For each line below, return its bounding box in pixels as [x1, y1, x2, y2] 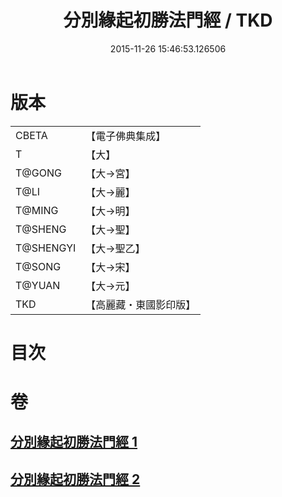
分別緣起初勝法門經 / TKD [63, 9, 273, 32]
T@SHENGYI [15, 241, 77, 255]
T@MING [15, 203, 59, 217]
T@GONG [15, 166, 62, 180]
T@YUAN [15, 278, 61, 292]
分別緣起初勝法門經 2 [10, 471, 141, 488]
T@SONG [15, 259, 62, 273]
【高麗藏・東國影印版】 [85, 297, 197, 311]
